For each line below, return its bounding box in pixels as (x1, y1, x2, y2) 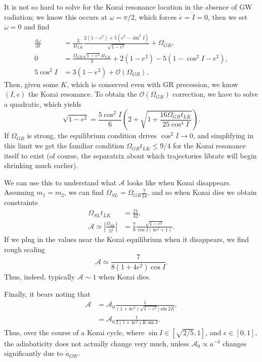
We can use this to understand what (4, 177, 116, 187)
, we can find (64, 187, 104, 197)
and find (24, 21, 50, 32)
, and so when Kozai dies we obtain (147, 187, 257, 197)
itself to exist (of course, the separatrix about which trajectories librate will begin (4, 150, 257, 160)
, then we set (208, 11, 248, 22)
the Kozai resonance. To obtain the (28, 89, 137, 99)
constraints (4, 197, 38, 208)
